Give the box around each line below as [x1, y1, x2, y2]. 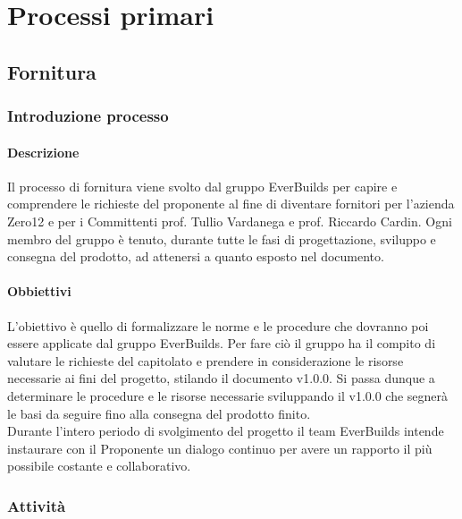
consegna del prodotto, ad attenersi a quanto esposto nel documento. [7, 247, 384, 266]
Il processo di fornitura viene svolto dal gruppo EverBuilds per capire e [7, 176, 398, 195]
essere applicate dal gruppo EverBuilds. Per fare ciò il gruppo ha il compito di [7, 334, 436, 353]
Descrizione [7, 142, 80, 161]
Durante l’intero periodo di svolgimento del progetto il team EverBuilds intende [7, 421, 444, 440]
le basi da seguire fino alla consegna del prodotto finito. [7, 404, 311, 422]
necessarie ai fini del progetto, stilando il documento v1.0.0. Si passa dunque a [7, 369, 435, 387]
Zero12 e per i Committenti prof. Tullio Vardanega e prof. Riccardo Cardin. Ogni [7, 211, 452, 230]
